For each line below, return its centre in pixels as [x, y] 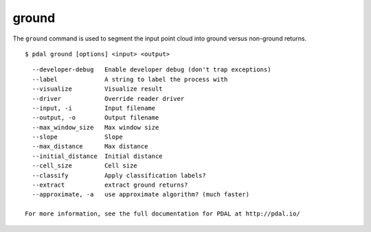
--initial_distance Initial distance [97, 156]
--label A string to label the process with [130, 79]
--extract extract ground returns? [110, 185]
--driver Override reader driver [108, 98]
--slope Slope [77, 137]
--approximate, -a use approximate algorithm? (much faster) [141, 195]
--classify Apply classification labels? [119, 175]
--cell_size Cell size [85, 166]
